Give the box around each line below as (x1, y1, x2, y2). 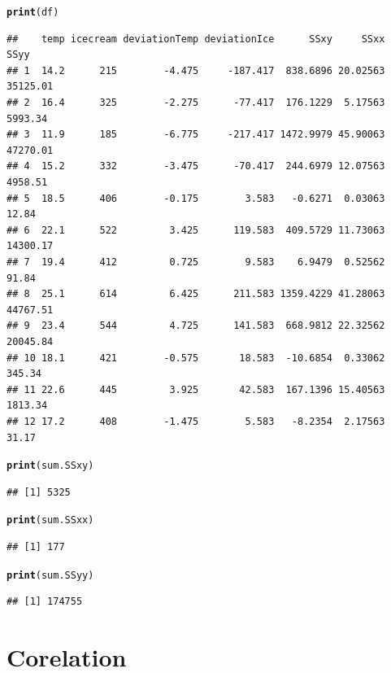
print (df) (7, 7, 59, 18)
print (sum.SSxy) (7, 460, 94, 472)
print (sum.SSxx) (7, 514, 94, 527)
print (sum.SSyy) (7, 569, 94, 581)
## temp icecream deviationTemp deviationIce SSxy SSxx (7, 33, 385, 45)
